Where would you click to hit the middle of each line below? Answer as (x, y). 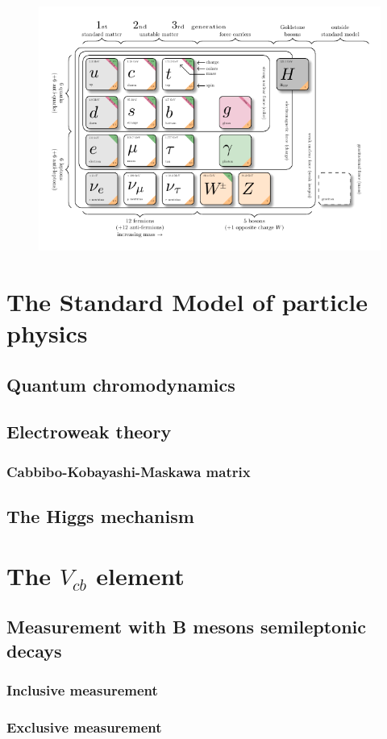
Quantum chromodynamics (121, 384)
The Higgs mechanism (100, 516)
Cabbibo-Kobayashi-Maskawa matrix (129, 471)
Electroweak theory (89, 432)
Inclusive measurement (82, 689)
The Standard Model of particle (187, 301)
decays (34, 650)
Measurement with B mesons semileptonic (186, 627)
